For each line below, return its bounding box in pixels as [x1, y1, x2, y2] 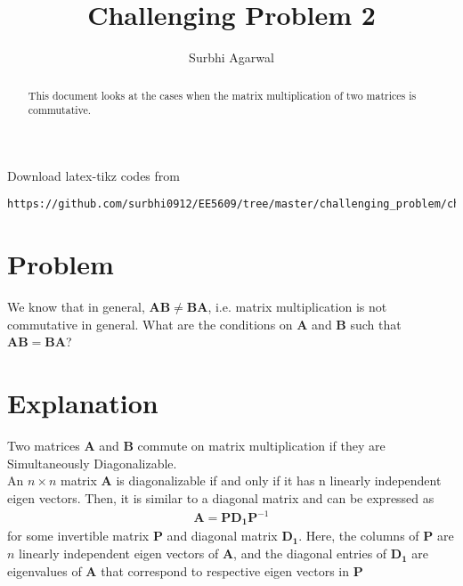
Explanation [7, 385, 158, 421]
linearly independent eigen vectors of [19, 544, 219, 563]
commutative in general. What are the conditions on [7, 314, 293, 333]
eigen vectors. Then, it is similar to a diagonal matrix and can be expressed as [7, 488, 435, 507]
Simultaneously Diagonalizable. [7, 453, 177, 472]
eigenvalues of [7, 561, 82, 580]
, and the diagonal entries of [233, 544, 387, 563]
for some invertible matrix [7, 526, 150, 545]
